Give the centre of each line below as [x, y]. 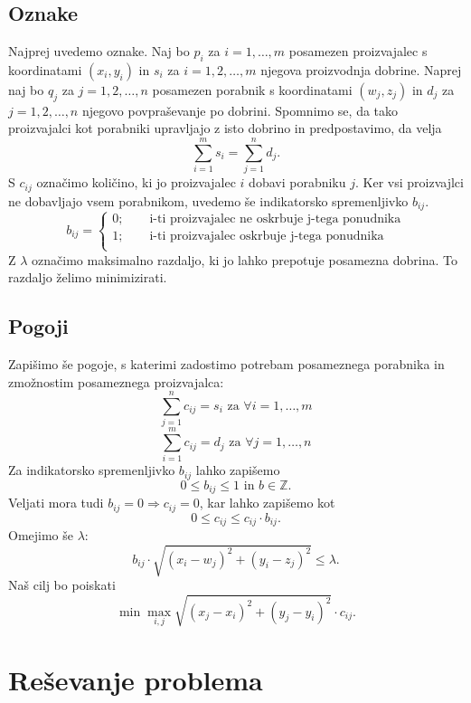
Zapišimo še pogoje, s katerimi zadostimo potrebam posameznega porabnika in [226, 364]
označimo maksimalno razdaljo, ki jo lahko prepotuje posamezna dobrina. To [245, 259]
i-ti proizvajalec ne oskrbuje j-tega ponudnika [275, 219]
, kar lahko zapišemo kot [267, 503]
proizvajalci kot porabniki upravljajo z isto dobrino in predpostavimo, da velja [225, 128]
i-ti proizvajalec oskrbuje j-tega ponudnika [267, 237]
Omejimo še [41, 535]
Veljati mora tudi [56, 503]
